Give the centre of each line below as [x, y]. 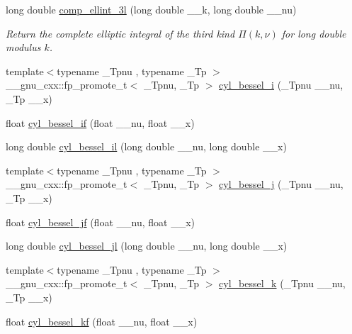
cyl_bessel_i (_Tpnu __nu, [281, 85]
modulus [23, 47]
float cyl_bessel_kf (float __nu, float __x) [102, 321]
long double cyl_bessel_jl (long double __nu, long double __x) [147, 246]
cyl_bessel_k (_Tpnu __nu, [282, 283]
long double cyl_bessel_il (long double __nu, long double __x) [146, 146]
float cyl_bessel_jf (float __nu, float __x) [100, 222]
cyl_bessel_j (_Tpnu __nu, [281, 184]
